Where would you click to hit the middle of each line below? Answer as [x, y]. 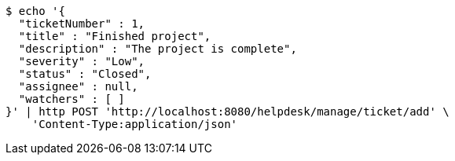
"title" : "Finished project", [115, 36]
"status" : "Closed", [85, 74]
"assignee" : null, [78, 86]
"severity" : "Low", [82, 61]
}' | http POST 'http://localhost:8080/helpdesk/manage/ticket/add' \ [228, 112]
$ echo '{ [35, 11]
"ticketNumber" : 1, [82, 24]
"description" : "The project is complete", [158, 49]
